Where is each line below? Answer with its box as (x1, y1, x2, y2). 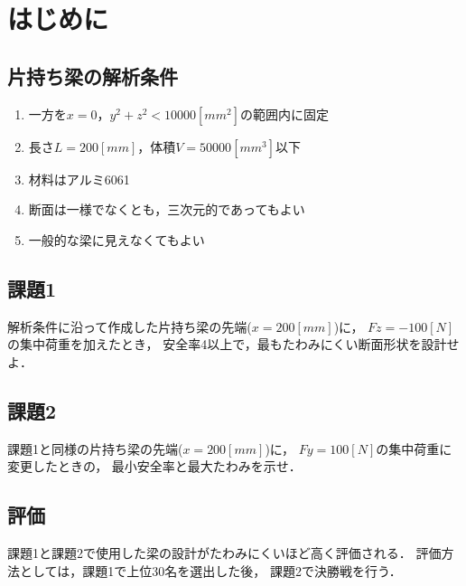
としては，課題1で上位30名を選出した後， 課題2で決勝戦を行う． (19, 561, 402, 580)
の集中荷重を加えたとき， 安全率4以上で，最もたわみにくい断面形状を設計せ (7, 335, 460, 354)
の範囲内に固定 (239, 104, 329, 123)
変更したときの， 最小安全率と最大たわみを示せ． (7, 457, 302, 476)
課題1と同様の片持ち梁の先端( (7, 439, 183, 458)
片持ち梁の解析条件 (7, 61, 178, 90)
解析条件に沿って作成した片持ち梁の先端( (7, 317, 252, 336)
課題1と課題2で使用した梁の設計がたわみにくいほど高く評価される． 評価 (7, 543, 442, 562)
